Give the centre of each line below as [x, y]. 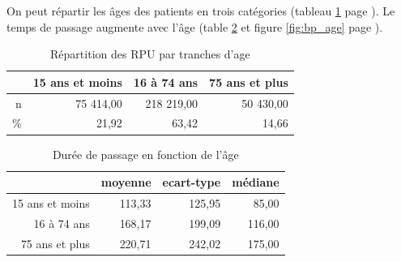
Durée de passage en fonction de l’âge [145, 154]
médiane [256, 182]
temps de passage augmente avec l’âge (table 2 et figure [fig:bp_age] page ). [195, 26]
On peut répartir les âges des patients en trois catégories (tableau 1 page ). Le [201, 11]
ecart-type [192, 182]
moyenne [126, 182]
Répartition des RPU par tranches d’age [150, 54]
